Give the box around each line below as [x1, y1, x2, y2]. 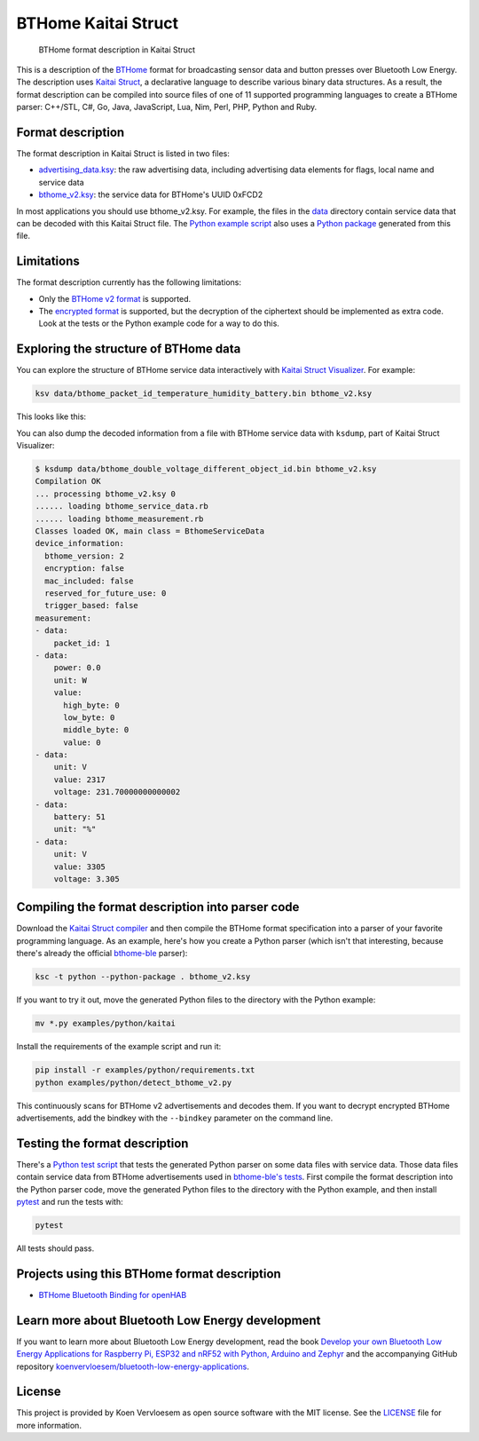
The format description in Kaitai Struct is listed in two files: [16, 148, 230, 159]
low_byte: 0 [63, 712, 115, 723]
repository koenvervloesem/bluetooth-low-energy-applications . [16, 1361, 250, 1372]
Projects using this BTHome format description [16, 1266, 281, 1281]
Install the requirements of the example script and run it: [16, 1041, 222, 1052]
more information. [16, 1420, 82, 1430]
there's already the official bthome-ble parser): [16, 948, 188, 959]
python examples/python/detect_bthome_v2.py [35, 1077, 232, 1088]
